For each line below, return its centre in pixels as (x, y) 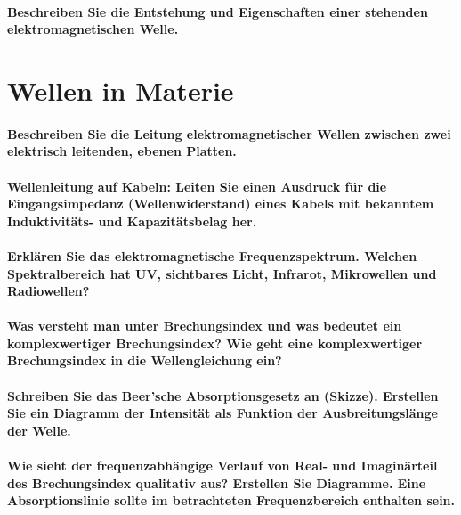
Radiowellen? (49, 291)
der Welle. (39, 430)
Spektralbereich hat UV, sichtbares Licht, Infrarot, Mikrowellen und (222, 273)
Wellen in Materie (121, 90)
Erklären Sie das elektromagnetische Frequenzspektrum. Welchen (212, 255)
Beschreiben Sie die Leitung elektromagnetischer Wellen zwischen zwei (229, 133)
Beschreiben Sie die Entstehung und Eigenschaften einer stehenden (218, 11)
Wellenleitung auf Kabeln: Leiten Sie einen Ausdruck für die (197, 186)
